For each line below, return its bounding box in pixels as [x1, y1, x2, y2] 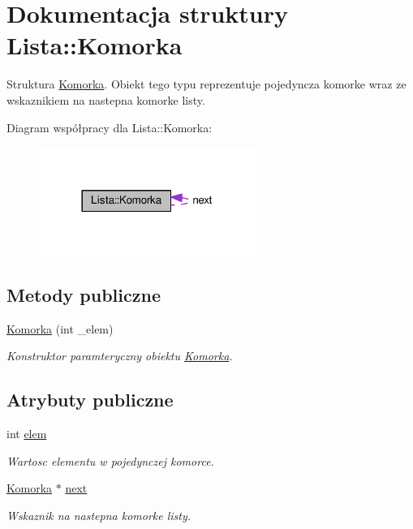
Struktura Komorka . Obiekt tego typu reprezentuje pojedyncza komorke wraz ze [6, 75, 407, 92]
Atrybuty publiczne [6, 387, 174, 412]
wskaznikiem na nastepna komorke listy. [6, 91, 205, 108]
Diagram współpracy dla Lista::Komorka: [6, 118, 213, 135]
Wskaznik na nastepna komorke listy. [6, 506, 191, 523]
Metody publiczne [6, 282, 161, 307]
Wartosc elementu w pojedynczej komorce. [6, 452, 214, 469]
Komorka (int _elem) [6, 320, 114, 337]
